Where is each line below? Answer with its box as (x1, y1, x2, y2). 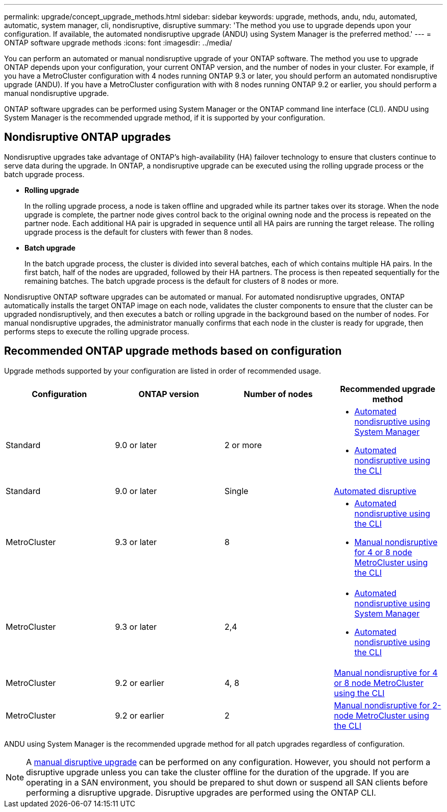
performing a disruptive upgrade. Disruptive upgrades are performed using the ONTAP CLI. (26, 787, 376, 798)
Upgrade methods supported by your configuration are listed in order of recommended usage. (4, 366, 321, 375)
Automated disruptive (334, 485, 416, 496)
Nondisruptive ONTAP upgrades (4, 131, 171, 144)
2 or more (225, 439, 262, 450)
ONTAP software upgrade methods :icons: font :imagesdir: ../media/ (4, 38, 232, 47)
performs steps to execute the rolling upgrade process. (4, 327, 189, 336)
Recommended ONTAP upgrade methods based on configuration (4, 345, 342, 358)
